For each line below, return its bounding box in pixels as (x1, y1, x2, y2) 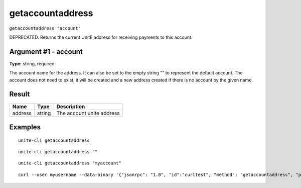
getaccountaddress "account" (9, 25, 81, 31)
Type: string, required (9, 60, 55, 66)
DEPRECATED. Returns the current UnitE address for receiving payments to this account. (9, 34, 193, 40)
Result (9, 90, 30, 99)
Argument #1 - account (9, 47, 83, 56)
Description (56, 103, 85, 110)
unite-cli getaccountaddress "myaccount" (18, 160, 121, 166)
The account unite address (56, 110, 120, 117)
